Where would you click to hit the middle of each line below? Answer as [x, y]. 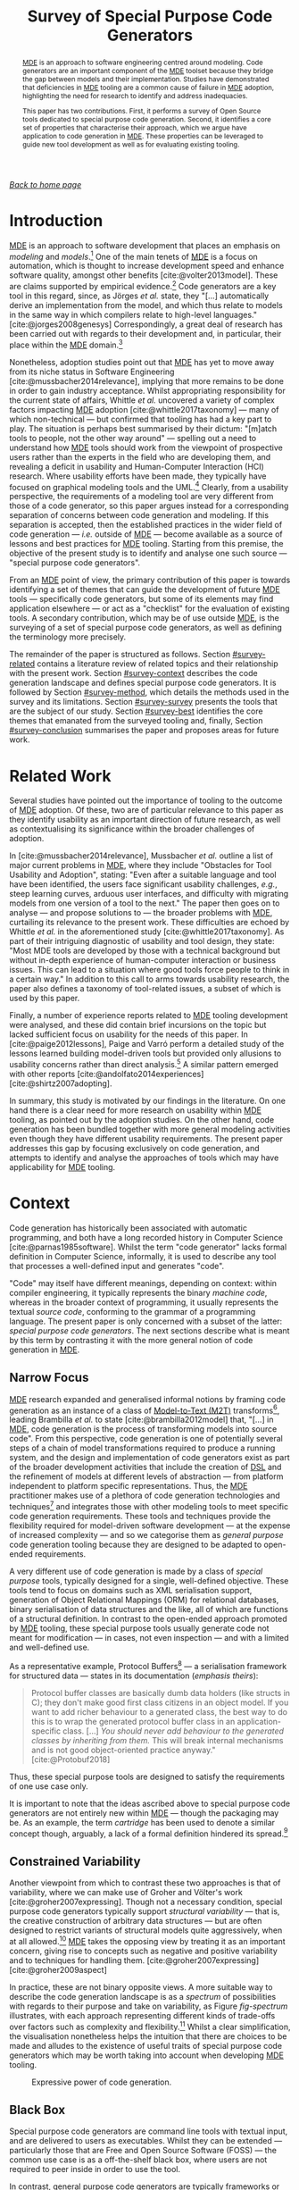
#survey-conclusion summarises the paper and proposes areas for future [144, 731]
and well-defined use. [50, 1647]
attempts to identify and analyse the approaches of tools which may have [144, 1158]
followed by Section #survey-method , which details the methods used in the [149, 692]
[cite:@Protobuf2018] [71, 1759]
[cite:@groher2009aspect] [58, 1969]
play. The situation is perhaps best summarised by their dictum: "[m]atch [143, 428]
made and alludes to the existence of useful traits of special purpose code [146, 2045]
